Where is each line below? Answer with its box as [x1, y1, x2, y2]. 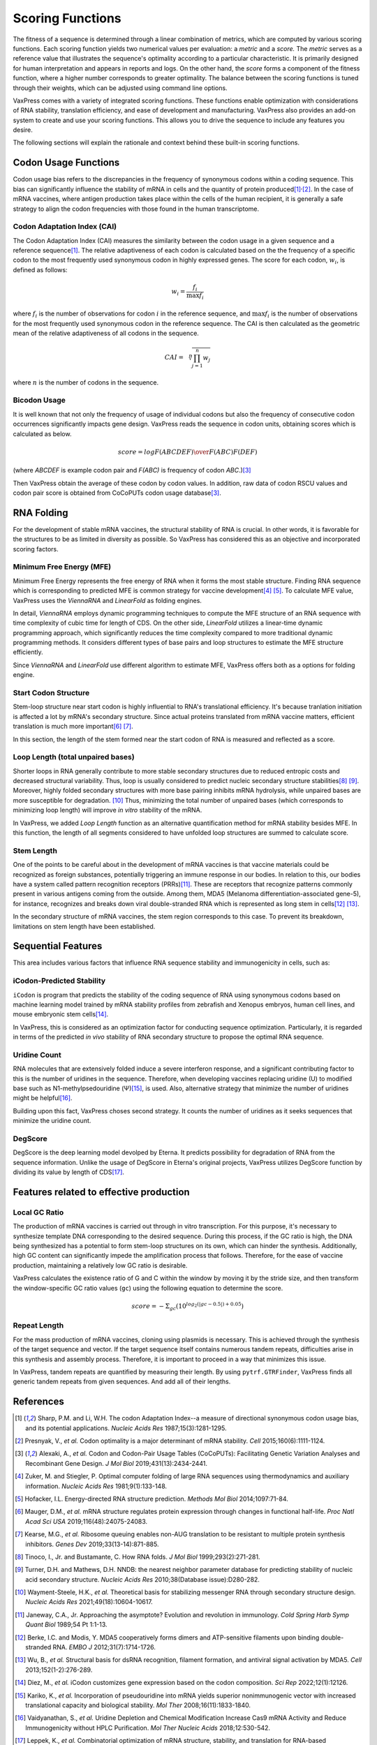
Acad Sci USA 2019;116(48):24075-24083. [25, 1517, 148, 1525]
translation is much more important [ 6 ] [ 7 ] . [13, 722, 133, 731]
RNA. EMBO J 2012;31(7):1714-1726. [52, 1643, 156, 1651]
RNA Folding [13, 507, 69, 519]
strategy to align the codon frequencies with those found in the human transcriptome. [13, 205, 260, 213]
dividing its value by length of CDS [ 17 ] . [13, 1168, 125, 1176]
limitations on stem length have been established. [13, 922, 156, 930]
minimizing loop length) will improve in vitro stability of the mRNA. [13, 806, 202, 815]
